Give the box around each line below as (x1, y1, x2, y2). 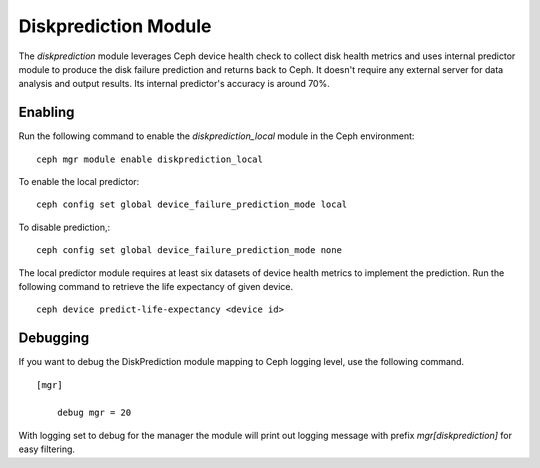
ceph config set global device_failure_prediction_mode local (36, 199, 348, 210)
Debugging (18, 330, 90, 347)
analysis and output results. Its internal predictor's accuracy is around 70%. (18, 78, 330, 90)
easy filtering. (18, 443, 75, 455)
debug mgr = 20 (56, 407, 132, 419)
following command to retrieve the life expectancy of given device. (18, 280, 294, 292)
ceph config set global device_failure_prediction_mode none (36, 245, 342, 256)
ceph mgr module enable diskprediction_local (36, 153, 264, 165)
